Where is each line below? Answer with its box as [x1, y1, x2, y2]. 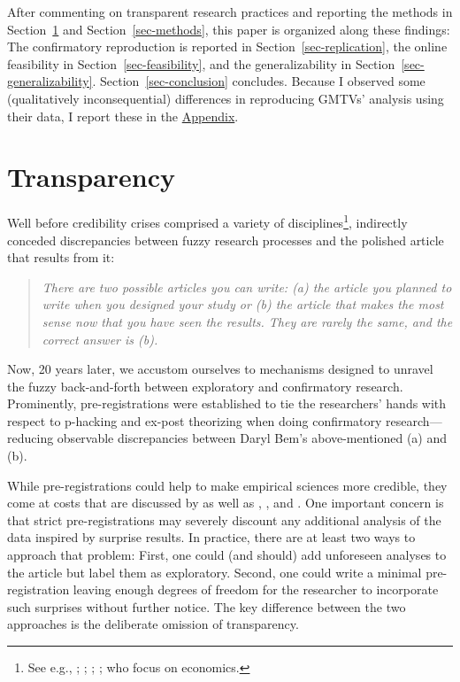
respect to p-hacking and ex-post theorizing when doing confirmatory [7, 411, 382, 430]
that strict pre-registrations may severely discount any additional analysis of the [7, 510, 441, 529]
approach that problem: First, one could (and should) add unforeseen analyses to [7, 546, 447, 564]
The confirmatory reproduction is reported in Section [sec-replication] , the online [7, 37, 448, 56]
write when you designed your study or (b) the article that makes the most [42, 295, 444, 314]
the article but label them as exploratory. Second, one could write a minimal [7, 562, 422, 581]
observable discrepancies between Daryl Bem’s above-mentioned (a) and [57, 429, 448, 447]
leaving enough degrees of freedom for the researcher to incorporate [73, 580, 439, 599]
